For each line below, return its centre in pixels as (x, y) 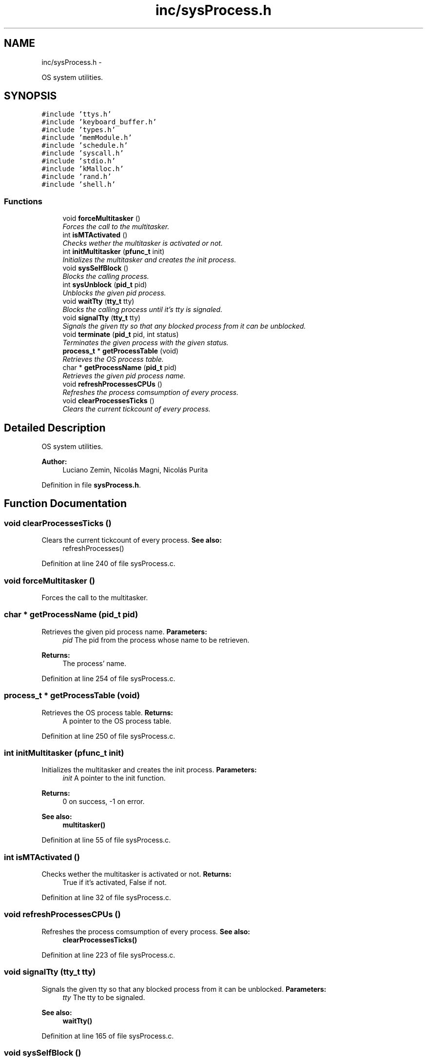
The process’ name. (94, 663)
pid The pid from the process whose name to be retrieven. (156, 640)
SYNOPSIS (30, 96)
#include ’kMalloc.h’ (83, 169)
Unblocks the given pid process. (114, 293)
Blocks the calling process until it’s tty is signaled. (143, 310)
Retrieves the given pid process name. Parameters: (124, 631)
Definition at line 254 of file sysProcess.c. (108, 678)
